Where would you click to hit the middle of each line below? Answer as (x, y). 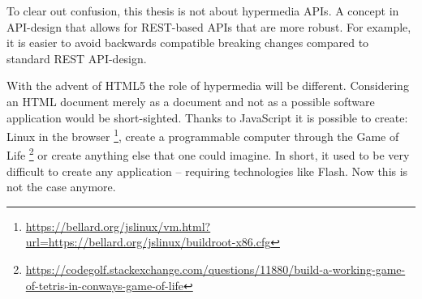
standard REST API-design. (77, 58)
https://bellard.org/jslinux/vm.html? (118, 226)
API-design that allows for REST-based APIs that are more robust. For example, (209, 26)
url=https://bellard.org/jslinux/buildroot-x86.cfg (148, 242)
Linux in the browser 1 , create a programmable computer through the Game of (203, 135)
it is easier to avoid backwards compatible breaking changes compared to (188, 43)
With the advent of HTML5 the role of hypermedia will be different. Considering (208, 85)
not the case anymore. (61, 187)
